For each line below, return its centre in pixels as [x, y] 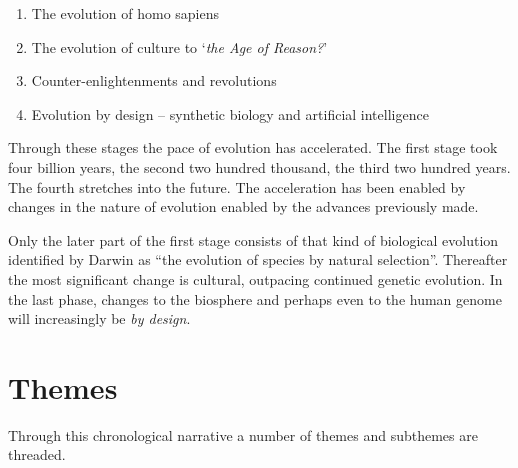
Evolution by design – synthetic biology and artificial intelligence [230, 113]
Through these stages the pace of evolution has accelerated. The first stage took [253, 147]
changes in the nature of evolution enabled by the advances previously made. [243, 206]
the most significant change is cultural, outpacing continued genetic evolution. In [255, 278]
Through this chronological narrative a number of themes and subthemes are [243, 434]
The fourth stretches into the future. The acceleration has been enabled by [237, 186]
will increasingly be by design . [99, 318]
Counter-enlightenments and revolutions [154, 80]
